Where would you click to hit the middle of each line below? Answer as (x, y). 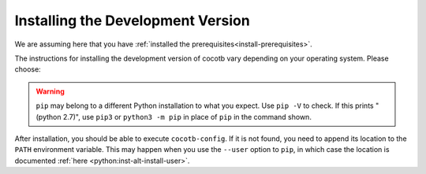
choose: (28, 69)
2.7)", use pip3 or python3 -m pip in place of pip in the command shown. (187, 117)
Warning (50, 91)
